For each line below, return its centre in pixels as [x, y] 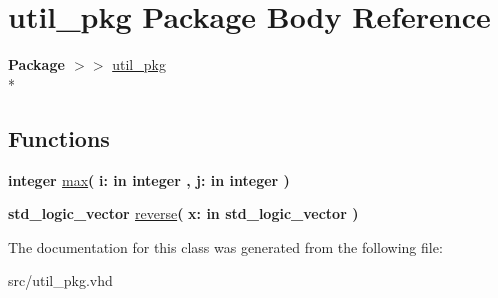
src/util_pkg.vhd [60, 280]
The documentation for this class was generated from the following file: [225, 246]
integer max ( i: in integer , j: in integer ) [149, 179]
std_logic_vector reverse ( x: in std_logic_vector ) [183, 213]
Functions [59, 137]
